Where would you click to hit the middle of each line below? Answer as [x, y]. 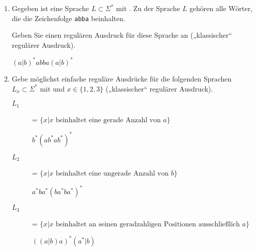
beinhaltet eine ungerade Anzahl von [112, 174]
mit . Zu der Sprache [148, 8]
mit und [52, 88]
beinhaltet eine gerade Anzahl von [108, 120]
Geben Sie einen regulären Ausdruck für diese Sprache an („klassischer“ [122, 35]
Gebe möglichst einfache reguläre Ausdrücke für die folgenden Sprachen [122, 78]
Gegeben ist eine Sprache [50, 8]
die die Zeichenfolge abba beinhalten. [69, 18]
